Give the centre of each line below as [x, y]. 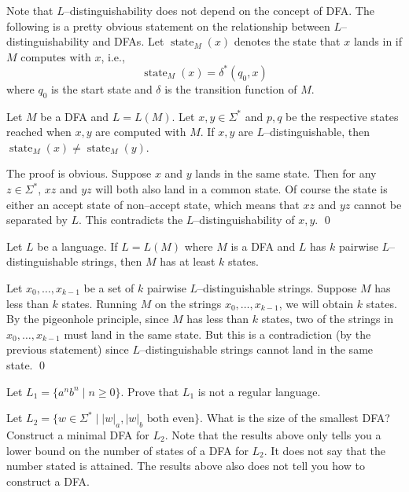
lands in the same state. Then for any [286, 173]
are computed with [141, 132]
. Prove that [150, 391]
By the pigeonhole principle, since [88, 319]
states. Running [99, 303]
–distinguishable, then [317, 132]
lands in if [378, 41]
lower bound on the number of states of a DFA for [127, 450]
